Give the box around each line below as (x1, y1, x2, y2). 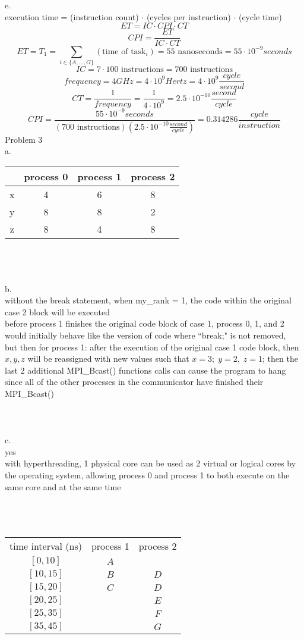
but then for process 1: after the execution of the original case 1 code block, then (5, 340, 299, 353)
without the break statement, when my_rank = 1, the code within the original (5, 294, 292, 306)
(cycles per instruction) (146, 10, 231, 23)
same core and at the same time (5, 480, 121, 493)
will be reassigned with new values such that (27, 352, 189, 365)
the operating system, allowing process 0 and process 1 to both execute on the (5, 469, 290, 481)
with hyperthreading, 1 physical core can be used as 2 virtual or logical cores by (5, 457, 296, 469)
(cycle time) (238, 10, 282, 23)
